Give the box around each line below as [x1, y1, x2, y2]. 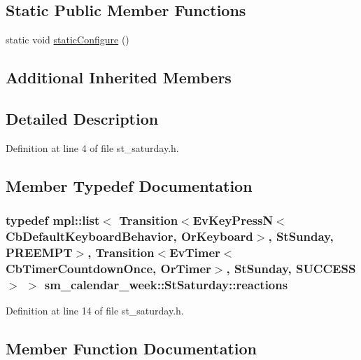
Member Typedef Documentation [6, 174, 253, 196]
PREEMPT [6, 243, 73, 261]
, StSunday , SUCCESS [226, 259, 356, 277]
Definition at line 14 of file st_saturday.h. [6, 303, 184, 318]
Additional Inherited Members [6, 67, 232, 88]
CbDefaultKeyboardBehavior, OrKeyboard [6, 228, 253, 244]
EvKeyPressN [192, 212, 274, 229]
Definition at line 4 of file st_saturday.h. [6, 140, 179, 155]
